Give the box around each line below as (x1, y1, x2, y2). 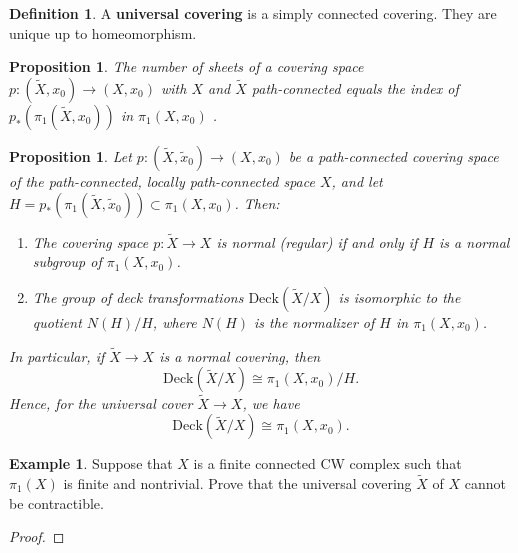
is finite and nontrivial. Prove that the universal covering (63, 473, 412, 493)
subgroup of (32, 251, 102, 272)
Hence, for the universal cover (9, 392, 193, 413)
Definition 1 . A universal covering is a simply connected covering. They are (9, 3, 497, 24)
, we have (242, 392, 300, 413)
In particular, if (9, 345, 105, 366)
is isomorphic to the (338, 286, 461, 307)
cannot (464, 473, 506, 493)
